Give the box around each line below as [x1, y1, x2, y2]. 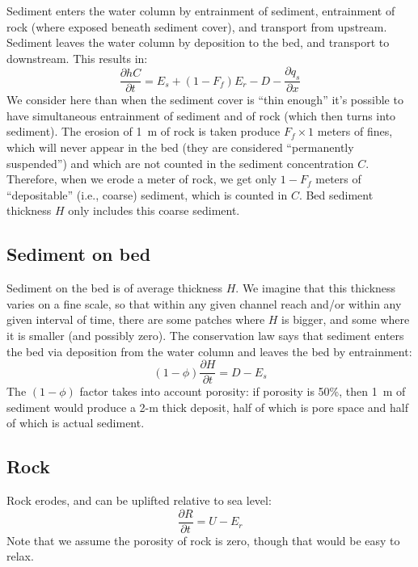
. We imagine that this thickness [235, 279, 396, 296]
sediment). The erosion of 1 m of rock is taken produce [6, 123, 281, 140]
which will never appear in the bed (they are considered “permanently [6, 138, 354, 155]
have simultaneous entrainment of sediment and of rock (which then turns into [6, 107, 396, 124]
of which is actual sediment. [6, 414, 145, 431]
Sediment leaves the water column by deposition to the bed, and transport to [6, 34, 390, 51]
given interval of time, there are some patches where [6, 311, 265, 328]
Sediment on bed [6, 241, 151, 267]
